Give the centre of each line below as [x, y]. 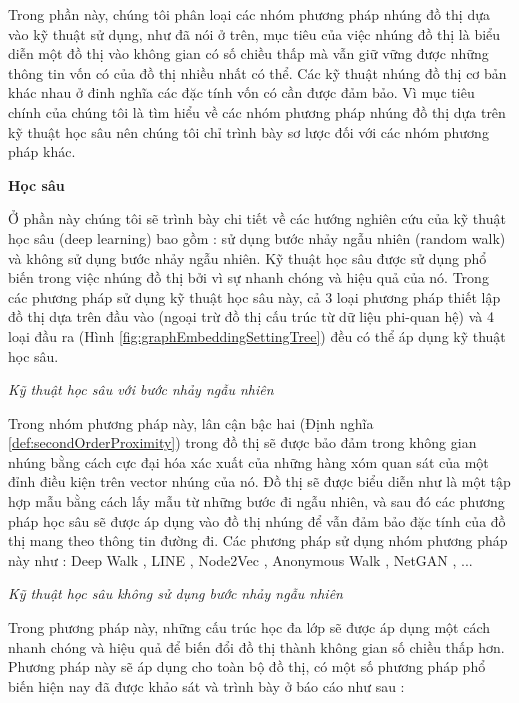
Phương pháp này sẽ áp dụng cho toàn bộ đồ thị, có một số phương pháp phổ [247, 666]
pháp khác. [42, 151]
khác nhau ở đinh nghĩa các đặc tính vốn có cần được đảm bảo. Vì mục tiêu [241, 92]
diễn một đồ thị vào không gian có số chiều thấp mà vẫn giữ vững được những [248, 53]
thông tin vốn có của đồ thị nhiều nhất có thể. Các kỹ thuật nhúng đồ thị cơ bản [257, 72]
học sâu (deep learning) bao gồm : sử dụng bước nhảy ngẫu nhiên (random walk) [257, 237]
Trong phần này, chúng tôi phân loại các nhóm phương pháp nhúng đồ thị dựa [249, 14]
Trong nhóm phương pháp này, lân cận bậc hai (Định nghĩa [191, 422]
